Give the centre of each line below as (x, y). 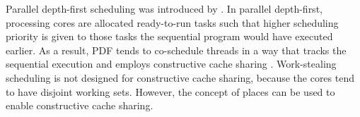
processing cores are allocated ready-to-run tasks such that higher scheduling (172, 22)
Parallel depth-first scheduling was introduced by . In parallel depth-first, (164, 8)
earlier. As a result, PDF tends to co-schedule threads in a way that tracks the (176, 50)
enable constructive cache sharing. (80, 105)
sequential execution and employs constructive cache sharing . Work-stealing (171, 64)
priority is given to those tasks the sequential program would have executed (169, 36)
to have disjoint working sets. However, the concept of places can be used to (170, 91)
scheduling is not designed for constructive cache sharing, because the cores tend (180, 77)
